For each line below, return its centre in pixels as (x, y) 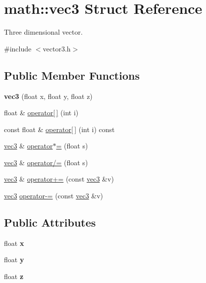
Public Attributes (50, 222)
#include (18, 48)
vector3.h (57, 48)
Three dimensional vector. (43, 32)
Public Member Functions (72, 75)
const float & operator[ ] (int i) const (59, 129)
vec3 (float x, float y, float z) (48, 96)
